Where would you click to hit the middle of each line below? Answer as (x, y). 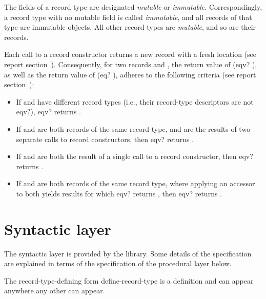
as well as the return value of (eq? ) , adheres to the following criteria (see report (130, 74)
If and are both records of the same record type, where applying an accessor (136, 183)
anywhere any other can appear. (55, 291)
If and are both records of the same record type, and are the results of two (133, 128)
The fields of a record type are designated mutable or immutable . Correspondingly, (133, 7)
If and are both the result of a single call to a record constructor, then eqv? (135, 156)
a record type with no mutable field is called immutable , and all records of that (128, 17)
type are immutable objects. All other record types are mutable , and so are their (130, 27)
